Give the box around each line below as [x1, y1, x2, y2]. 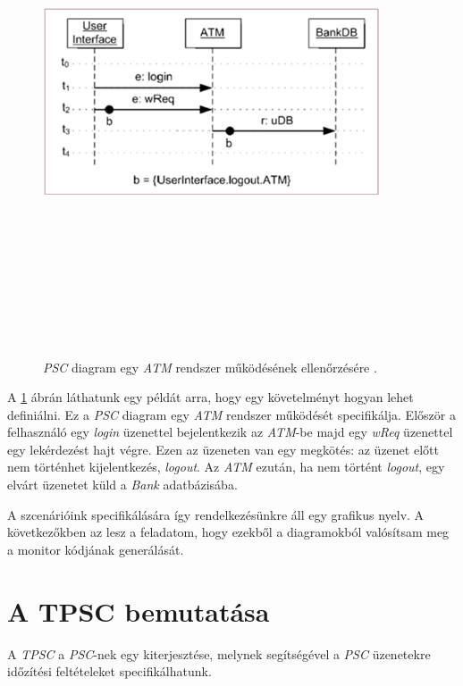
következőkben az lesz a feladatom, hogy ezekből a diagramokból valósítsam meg [7, 523, 450, 541]
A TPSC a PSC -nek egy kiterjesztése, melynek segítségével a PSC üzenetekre [7, 644, 431, 663]
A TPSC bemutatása [7, 592, 270, 629]
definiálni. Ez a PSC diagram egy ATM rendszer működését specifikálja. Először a [7, 405, 456, 423]
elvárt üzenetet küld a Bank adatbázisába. [7, 475, 238, 494]
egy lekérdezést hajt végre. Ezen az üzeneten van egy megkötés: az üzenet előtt [7, 439, 439, 458]
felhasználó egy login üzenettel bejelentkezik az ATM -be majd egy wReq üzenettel [7, 422, 453, 441]
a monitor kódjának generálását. [7, 540, 184, 558]
